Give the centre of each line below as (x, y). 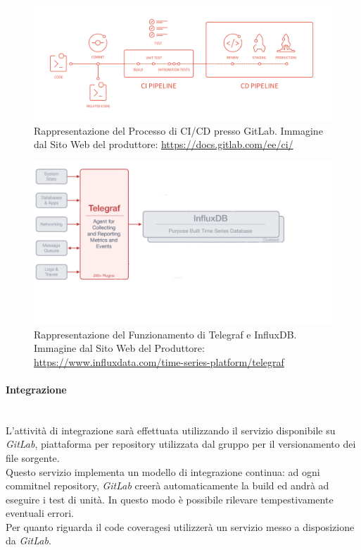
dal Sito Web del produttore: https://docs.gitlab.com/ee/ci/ (164, 144)
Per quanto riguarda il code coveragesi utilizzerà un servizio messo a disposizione (180, 526)
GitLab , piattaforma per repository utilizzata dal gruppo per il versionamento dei (181, 444)
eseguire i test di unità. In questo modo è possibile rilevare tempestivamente (170, 499)
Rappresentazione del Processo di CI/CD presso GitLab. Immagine (178, 130)
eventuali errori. (40, 513)
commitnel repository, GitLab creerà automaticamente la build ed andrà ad (167, 485)
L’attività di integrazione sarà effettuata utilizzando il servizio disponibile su (171, 430)
